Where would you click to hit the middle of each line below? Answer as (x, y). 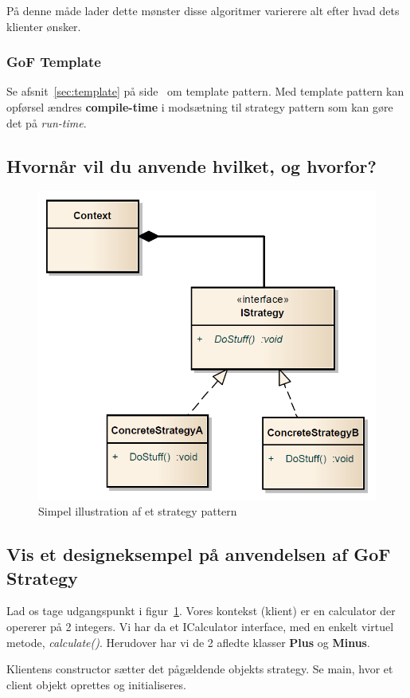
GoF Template (54, 62)
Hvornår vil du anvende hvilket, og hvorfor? (191, 165)
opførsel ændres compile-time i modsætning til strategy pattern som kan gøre (200, 107)
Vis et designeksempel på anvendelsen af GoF (199, 554)
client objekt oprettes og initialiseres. (96, 684)
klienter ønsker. (44, 26)
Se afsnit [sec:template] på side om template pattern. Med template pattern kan (205, 91)
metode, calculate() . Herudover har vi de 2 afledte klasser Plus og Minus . (188, 642)
